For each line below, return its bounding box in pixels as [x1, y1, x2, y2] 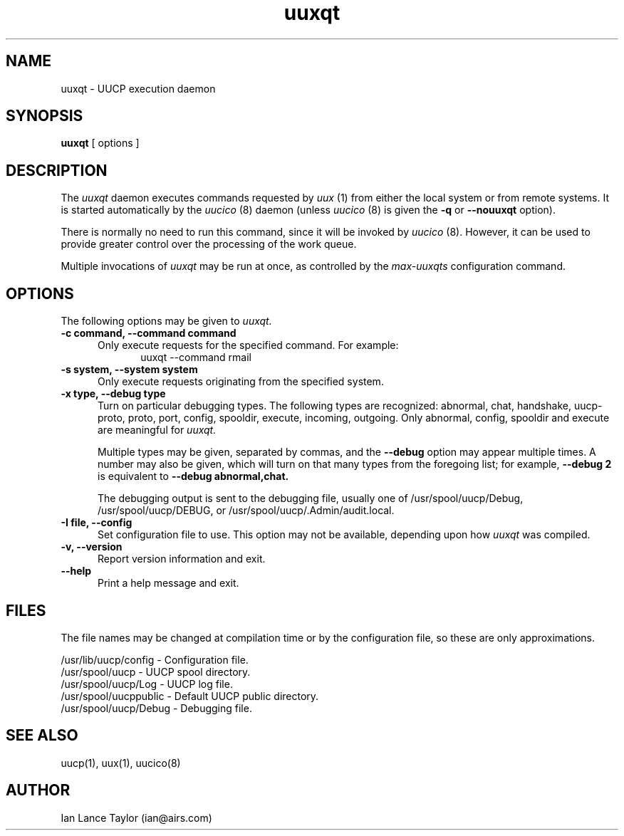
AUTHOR [6, 781, 71, 800]
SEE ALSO [6, 726, 78, 745]
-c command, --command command [61, 327, 236, 340]
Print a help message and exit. [98, 577, 239, 590]
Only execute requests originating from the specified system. [98, 375, 384, 388]
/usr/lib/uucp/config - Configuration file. [61, 653, 249, 666]
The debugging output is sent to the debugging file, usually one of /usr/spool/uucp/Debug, [98, 492, 524, 505]
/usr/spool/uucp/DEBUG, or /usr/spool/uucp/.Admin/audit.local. [98, 504, 395, 517]
